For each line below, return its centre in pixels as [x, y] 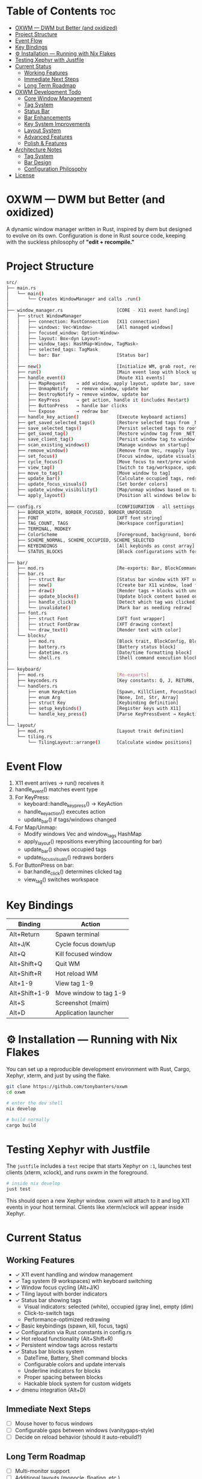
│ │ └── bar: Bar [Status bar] [78, 355]
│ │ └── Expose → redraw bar [58, 411]
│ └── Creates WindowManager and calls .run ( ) [74, 299]
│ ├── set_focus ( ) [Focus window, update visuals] [102, 456]
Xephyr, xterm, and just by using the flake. [59, 1075]
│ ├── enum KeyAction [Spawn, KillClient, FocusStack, [103, 692]
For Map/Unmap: [36, 827]
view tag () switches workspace [61, 880]
